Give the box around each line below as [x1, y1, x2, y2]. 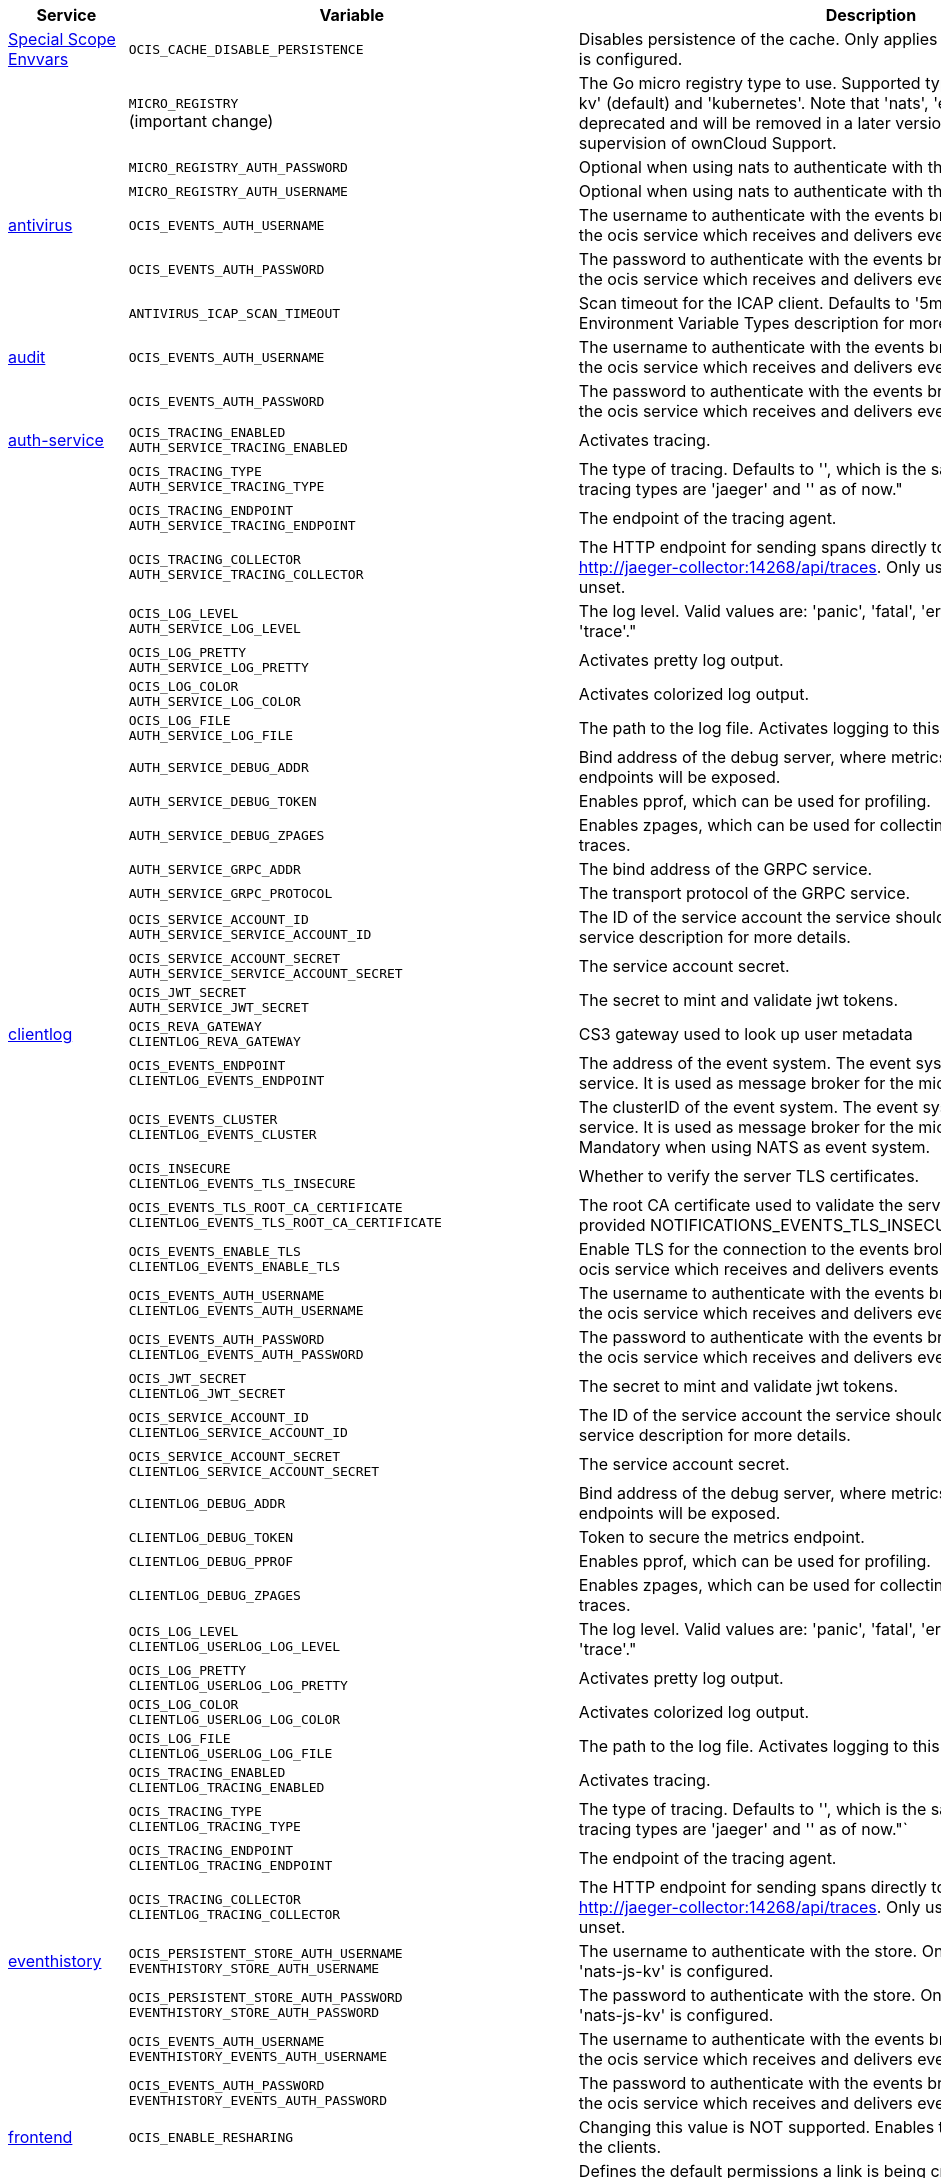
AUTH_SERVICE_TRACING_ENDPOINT [128, 518, 356, 533]
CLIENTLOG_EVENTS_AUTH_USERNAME [128, 1303, 364, 1318]
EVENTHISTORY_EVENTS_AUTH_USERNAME [128, 2049, 387, 2064]
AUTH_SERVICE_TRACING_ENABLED [128, 440, 348, 455]
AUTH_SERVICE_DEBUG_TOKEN [128, 793, 317, 809]
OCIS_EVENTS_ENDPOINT [128, 1058, 286, 1073]
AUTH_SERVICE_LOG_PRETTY [128, 660, 309, 675]
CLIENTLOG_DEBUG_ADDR [128, 1495, 286, 1511]
